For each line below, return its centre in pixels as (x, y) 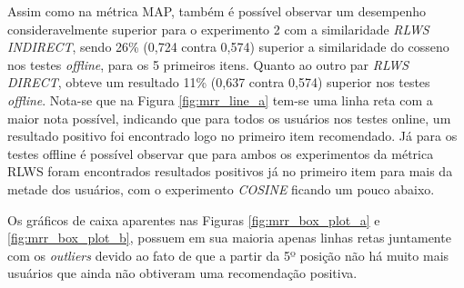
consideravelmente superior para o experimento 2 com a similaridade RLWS (218, 29)
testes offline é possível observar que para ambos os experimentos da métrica (221, 153)
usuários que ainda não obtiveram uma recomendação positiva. (182, 273)
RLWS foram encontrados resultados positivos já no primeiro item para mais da (230, 171)
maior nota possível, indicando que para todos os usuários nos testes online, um (229, 118)
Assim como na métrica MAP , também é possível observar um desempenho (217, 11)
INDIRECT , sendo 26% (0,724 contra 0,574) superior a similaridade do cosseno (228, 47)
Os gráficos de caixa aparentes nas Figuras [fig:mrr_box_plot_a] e (194, 219)
